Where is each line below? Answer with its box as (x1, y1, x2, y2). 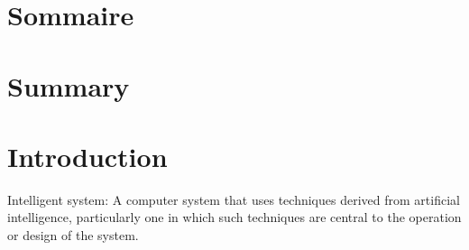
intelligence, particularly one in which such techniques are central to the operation (7, 208, 462, 227)
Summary (7, 67, 130, 104)
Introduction (7, 137, 168, 174)
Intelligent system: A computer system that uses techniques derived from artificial (7, 190, 460, 208)
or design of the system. (7, 226, 139, 245)
